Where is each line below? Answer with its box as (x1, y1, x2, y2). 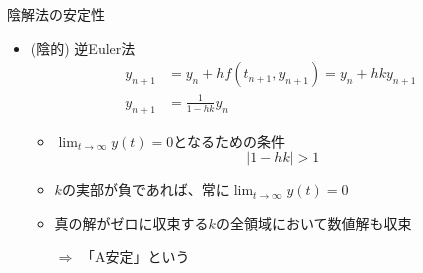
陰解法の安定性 (7, 4, 105, 24)
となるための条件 (173, 130, 285, 151)
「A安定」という (80, 246, 190, 267)
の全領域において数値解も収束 (215, 212, 412, 233)
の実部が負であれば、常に (61, 179, 230, 200)
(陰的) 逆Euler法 (30, 37, 136, 58)
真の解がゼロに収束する (54, 212, 209, 233)
